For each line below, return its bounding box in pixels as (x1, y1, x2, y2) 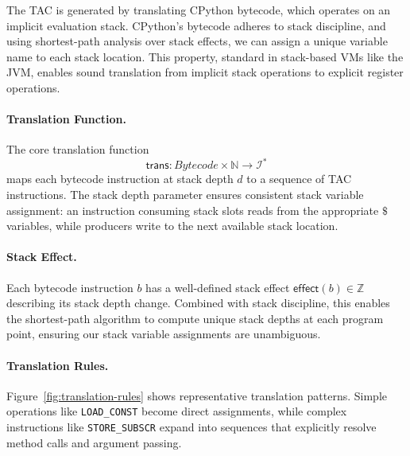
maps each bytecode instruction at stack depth (6, 170, 234, 187)
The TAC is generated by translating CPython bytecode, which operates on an (6, 2, 391, 18)
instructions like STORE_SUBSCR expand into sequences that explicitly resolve (6, 419, 377, 435)
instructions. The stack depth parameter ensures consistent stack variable (6, 186, 364, 203)
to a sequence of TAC (246, 170, 352, 187)
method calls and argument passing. (6, 434, 182, 450)
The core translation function (6, 141, 149, 158)
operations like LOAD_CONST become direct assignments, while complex (6, 403, 347, 419)
